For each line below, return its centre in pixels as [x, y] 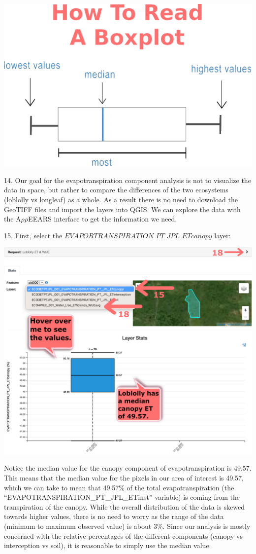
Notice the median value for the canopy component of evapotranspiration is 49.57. [128, 468]
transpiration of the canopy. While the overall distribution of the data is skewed [124, 506]
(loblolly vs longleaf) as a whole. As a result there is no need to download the [121, 200]
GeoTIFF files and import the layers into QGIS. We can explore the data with [122, 209]
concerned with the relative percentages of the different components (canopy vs [123, 536]
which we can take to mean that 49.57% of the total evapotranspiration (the [119, 487]
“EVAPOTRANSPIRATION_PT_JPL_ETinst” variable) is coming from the [122, 497]
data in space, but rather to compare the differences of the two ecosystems [116, 190]
